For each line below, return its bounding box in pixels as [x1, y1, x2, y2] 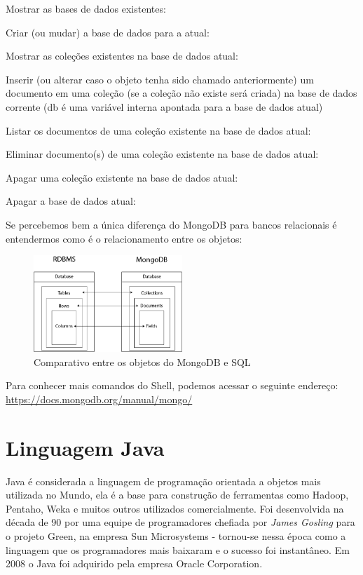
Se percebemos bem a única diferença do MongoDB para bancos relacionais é [6, 217, 337, 231]
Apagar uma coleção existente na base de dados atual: [6, 170, 238, 184]
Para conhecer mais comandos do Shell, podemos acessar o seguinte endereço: [6, 378, 338, 393]
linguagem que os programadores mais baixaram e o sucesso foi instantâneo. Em [6, 542, 350, 557]
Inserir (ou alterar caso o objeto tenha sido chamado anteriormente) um [6, 72, 314, 86]
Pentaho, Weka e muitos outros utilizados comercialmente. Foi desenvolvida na [6, 501, 344, 515]
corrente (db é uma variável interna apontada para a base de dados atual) [6, 99, 323, 114]
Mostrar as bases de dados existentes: [6, 1, 166, 15]
